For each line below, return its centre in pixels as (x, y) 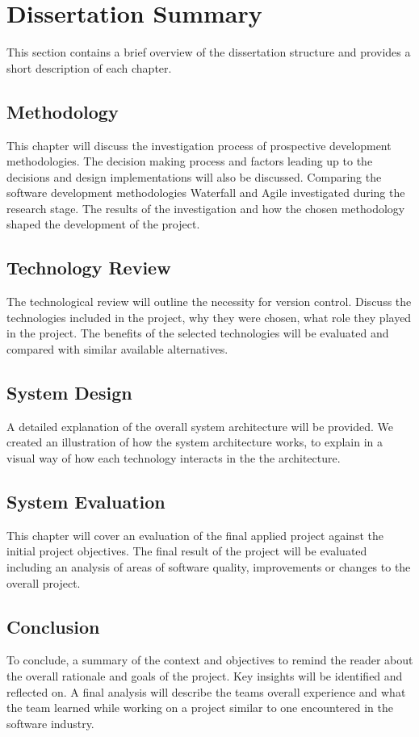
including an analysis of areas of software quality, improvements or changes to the (209, 567)
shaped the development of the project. (103, 224)
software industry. (50, 723)
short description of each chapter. (89, 67)
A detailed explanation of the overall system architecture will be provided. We (200, 426)
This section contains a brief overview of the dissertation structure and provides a (209, 52)
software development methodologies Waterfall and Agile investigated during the (206, 193)
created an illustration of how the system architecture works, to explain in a (195, 442)
